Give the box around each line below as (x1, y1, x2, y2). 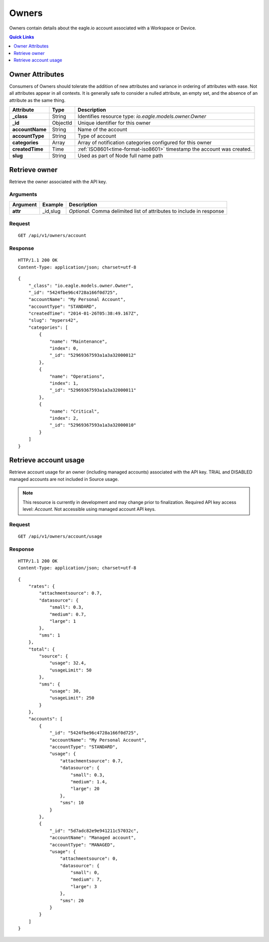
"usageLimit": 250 (49, 695, 95, 701)
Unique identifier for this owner (77, 120, 151, 127)
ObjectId (52, 120, 72, 127)
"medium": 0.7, (49, 611, 87, 617)
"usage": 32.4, (49, 660, 87, 666)
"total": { (28, 646, 55, 652)
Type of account (77, 133, 117, 140)
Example (42, 201, 64, 208)
